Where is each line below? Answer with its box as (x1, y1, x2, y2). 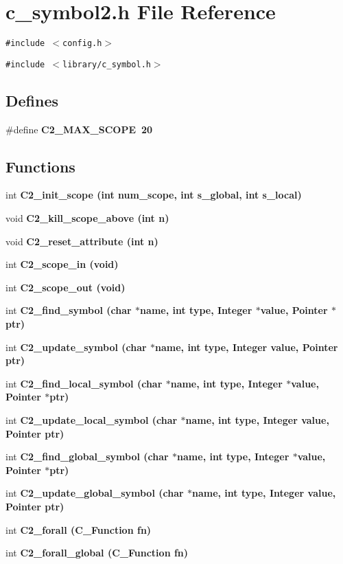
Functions (5, 155, 75, 177)
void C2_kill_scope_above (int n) (5, 211, 169, 225)
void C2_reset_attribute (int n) (5, 234, 158, 248)
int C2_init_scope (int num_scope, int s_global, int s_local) (5, 188, 302, 202)
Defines (5, 89, 59, 111)
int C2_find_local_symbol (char (5, 376, 163, 390)
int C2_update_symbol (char (5, 339, 147, 354)
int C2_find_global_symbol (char (5, 449, 169, 464)
